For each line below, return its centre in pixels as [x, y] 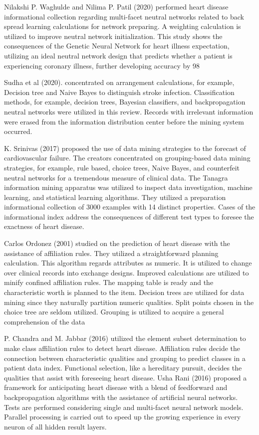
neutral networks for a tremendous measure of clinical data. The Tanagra [116, 177]
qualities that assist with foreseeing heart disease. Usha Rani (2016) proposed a [126, 377]
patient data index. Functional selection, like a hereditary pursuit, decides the [123, 368]
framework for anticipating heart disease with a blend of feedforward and [116, 387]
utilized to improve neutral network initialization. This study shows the [113, 36]
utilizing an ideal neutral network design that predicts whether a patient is [118, 55]
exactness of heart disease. [44, 226]
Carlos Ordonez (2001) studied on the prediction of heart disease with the [117, 243]
